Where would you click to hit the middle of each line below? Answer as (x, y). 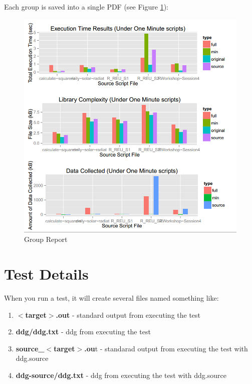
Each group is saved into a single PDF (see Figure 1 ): (86, 7)
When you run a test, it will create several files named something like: (111, 297)
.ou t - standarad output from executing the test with (166, 348)
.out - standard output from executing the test (128, 314)
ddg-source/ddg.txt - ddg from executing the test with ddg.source (121, 375)
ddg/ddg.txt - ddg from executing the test (83, 332)
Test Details (46, 274)
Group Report (46, 239)
